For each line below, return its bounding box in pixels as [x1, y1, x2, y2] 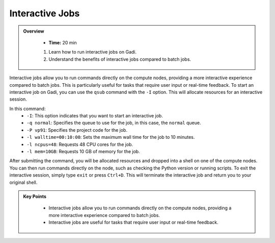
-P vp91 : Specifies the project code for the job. [26, 127, 127, 133]
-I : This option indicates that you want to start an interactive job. [26, 113, 163, 119]
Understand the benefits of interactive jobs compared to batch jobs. [48, 56, 191, 62]
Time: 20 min [48, 39, 77, 45]
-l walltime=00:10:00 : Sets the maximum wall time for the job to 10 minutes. [26, 134, 195, 140]
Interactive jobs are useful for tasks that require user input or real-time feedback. [48, 220, 218, 226]
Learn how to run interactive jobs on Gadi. [48, 49, 137, 55]
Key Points [23, 193, 47, 199]
